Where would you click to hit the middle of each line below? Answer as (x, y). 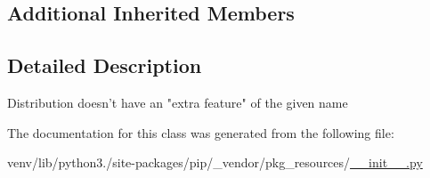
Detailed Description (105, 65)
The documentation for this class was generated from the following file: (201, 132)
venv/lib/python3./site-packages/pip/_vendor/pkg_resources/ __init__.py (215, 162)
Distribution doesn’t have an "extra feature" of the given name (178, 102)
